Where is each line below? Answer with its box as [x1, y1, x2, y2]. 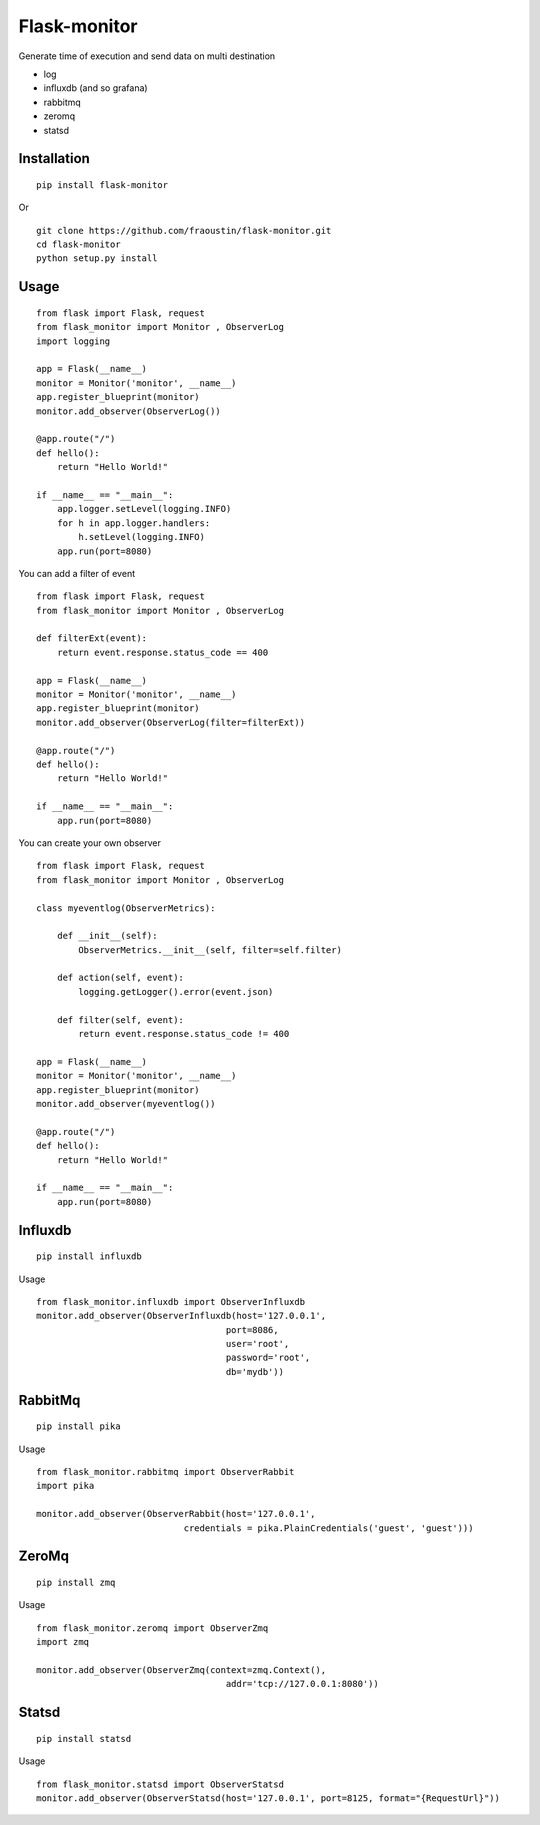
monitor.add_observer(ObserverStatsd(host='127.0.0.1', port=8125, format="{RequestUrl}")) [36, 1792, 500, 1804]
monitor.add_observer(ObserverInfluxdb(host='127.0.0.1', [36, 1310, 327, 1322]
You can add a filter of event [18, 567, 135, 579]
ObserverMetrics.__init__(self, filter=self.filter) [78, 944, 342, 955]
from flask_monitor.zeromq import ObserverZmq [36, 1622, 269, 1634]
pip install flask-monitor [36, 179, 169, 190]
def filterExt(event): [36, 633, 148, 644]
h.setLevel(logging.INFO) [78, 531, 205, 543]
